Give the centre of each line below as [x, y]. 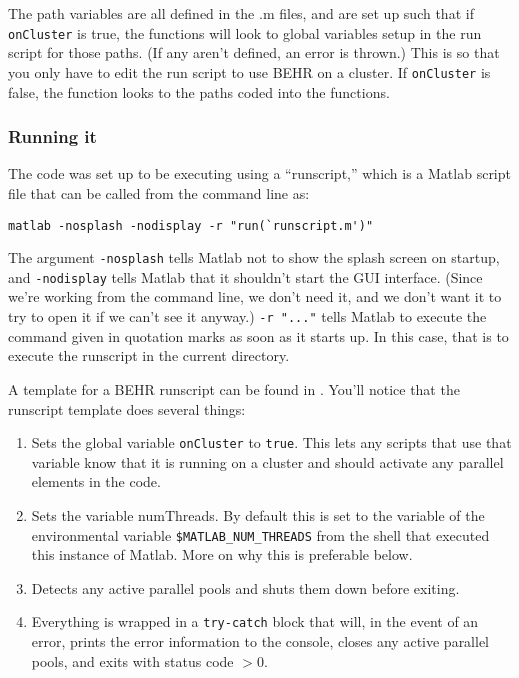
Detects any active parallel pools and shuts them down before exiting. [245, 587]
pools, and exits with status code [132, 660]
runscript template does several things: [127, 408]
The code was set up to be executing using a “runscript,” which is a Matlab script [259, 173]
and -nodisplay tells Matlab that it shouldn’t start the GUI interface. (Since [245, 276]
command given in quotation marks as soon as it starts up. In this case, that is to [258, 335]
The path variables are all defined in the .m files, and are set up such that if [241, 13]
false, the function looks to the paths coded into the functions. [199, 91]
